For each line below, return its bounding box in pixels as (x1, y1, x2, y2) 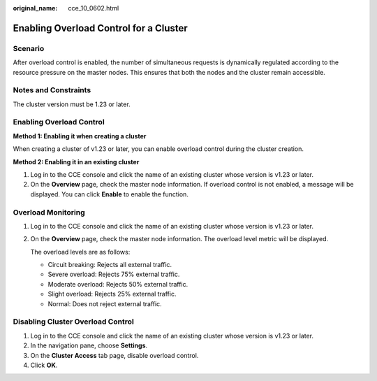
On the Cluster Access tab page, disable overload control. (30, 351, 199, 359)
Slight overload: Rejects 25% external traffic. (47, 290, 177, 299)
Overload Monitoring (13, 207, 85, 217)
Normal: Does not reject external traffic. (47, 299, 162, 308)
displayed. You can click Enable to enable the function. (30, 189, 188, 199)
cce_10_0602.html (68, 4, 119, 12)
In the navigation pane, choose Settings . (30, 341, 148, 350)
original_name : (13, 4, 58, 12)
